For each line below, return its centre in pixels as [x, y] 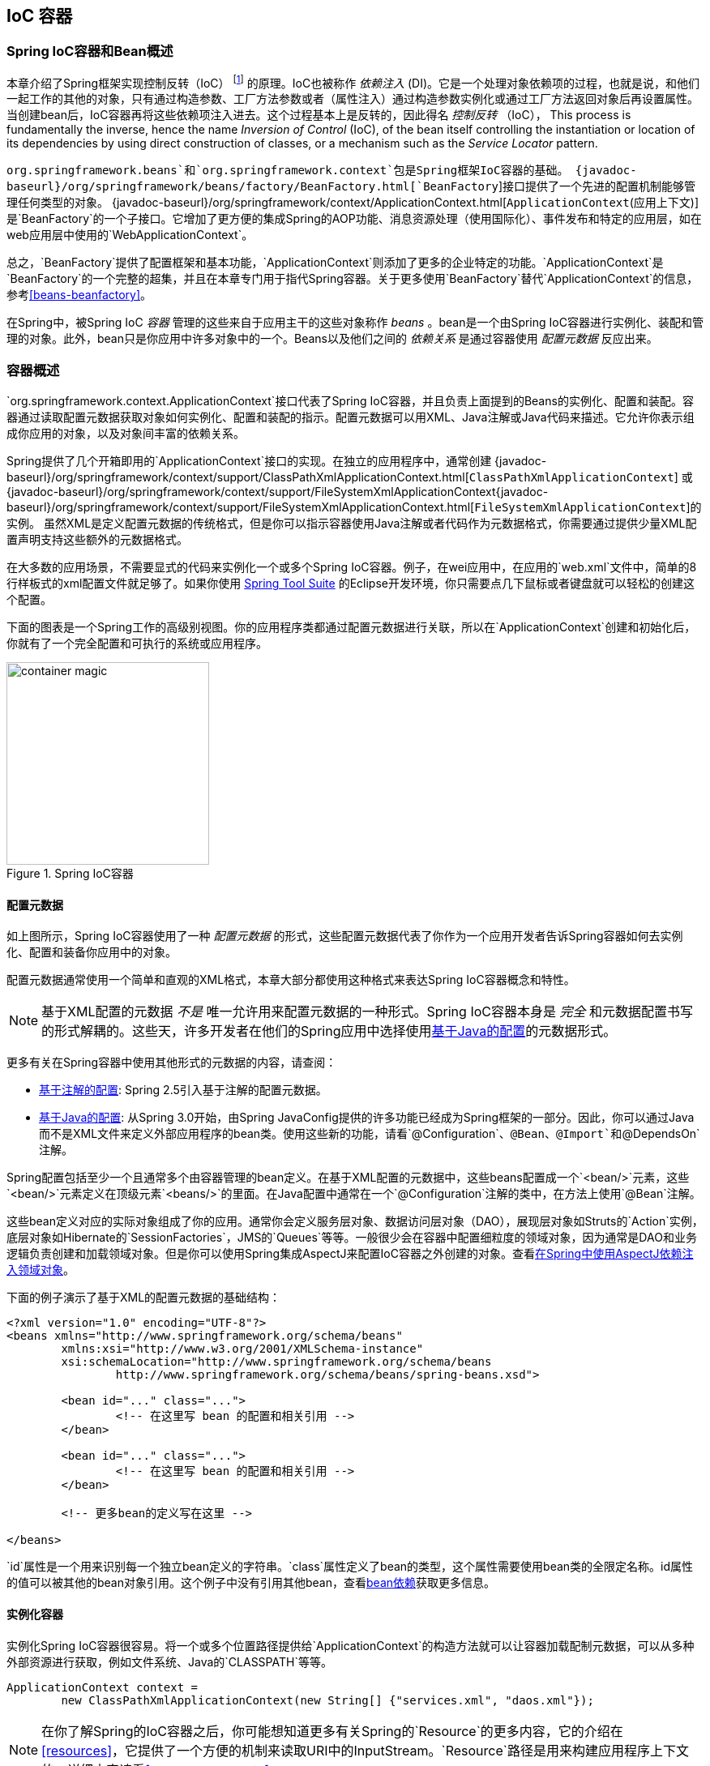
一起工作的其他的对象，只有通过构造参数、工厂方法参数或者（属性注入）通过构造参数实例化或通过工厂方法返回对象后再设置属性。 [353, 99]
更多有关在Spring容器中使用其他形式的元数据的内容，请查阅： [172, 1063]
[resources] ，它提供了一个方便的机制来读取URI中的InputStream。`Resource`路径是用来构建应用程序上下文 [365, 1750]
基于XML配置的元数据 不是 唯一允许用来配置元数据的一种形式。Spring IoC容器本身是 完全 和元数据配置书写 [367, 1012]
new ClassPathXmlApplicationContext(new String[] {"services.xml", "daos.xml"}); [327, 1700]
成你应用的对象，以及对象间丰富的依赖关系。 [126, 434]
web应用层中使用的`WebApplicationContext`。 [130, 235]
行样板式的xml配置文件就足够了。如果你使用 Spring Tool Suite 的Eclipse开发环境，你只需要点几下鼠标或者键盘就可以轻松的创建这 [351, 584]
